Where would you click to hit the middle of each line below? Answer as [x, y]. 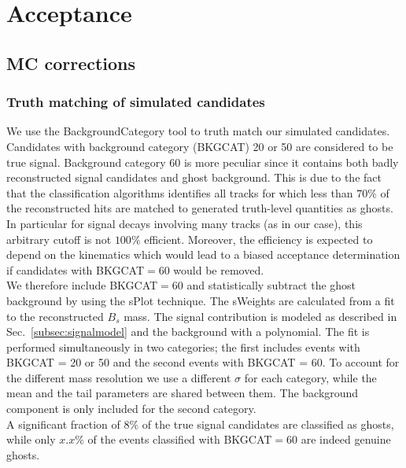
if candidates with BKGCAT [75, 269]
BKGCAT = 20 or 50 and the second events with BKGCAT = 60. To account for [203, 362]
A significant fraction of [63, 424]
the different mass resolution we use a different [119, 377]
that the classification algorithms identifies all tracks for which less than [180, 192]
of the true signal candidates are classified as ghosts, [268, 424]
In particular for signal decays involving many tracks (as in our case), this [185, 223]
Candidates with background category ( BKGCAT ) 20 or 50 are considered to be [200, 146]
